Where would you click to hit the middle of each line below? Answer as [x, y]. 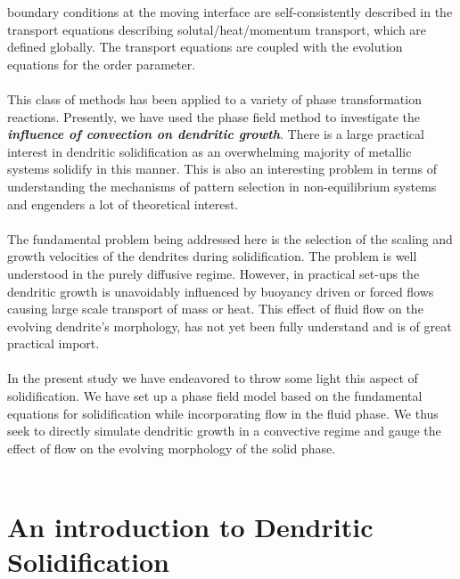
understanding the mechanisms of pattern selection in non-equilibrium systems [222, 186]
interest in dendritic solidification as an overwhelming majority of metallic [209, 151]
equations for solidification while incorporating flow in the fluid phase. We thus [223, 413]
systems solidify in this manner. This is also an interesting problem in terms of [222, 169]
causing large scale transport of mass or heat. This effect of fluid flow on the [215, 309]
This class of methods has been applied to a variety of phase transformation [214, 98]
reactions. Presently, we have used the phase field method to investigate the [214, 116]
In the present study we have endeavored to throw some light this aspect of [213, 378]
